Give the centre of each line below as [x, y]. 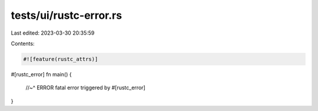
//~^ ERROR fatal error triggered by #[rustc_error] [85, 88]
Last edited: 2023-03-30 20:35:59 [53, 33]
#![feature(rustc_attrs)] [61, 59]
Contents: [23, 43]
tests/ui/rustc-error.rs [67, 15]
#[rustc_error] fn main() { [41, 74]
